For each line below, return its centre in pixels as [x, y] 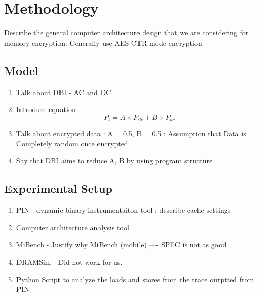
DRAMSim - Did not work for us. [69, 261]
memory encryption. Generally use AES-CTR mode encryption [103, 42]
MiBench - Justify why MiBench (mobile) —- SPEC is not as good [121, 244]
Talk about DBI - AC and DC [64, 92]
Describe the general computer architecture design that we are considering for [126, 33]
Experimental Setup [58, 188]
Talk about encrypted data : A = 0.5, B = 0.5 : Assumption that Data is [131, 133]
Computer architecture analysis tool [73, 227]
